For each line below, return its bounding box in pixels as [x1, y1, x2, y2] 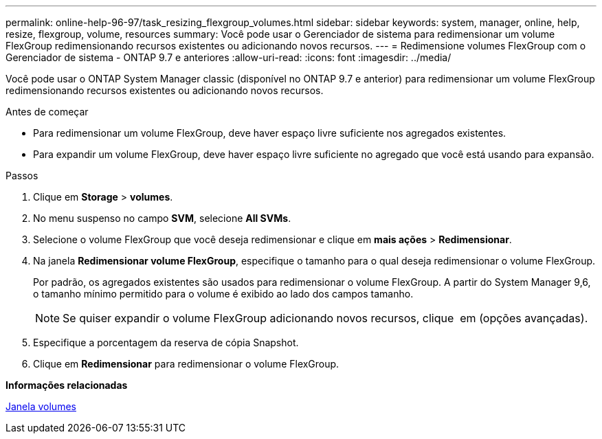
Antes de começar [5, 106, 89, 117]
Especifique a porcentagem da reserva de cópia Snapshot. [33, 337, 299, 348]
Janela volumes [5, 401, 76, 412]
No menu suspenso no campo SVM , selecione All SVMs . [33, 212, 291, 224]
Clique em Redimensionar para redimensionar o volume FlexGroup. [33, 358, 339, 370]
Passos [5, 170, 38, 181]
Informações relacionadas [5, 379, 128, 391]
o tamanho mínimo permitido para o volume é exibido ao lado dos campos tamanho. [33, 288, 414, 300]
